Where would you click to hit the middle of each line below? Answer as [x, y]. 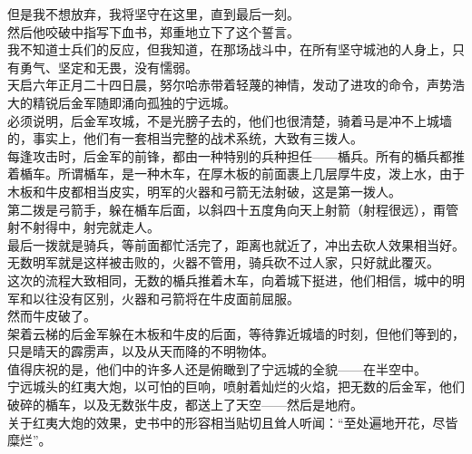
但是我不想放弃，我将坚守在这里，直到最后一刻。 [153, 14]
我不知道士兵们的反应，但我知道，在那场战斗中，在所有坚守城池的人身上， [230, 49]
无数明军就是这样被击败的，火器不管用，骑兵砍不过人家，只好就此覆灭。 [223, 262]
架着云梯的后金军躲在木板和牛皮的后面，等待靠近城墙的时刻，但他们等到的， [236, 333]
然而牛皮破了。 [52, 316]
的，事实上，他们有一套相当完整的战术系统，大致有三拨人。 [185, 138]
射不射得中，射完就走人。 [84, 227]
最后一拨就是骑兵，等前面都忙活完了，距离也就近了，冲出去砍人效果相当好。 [236, 244]
